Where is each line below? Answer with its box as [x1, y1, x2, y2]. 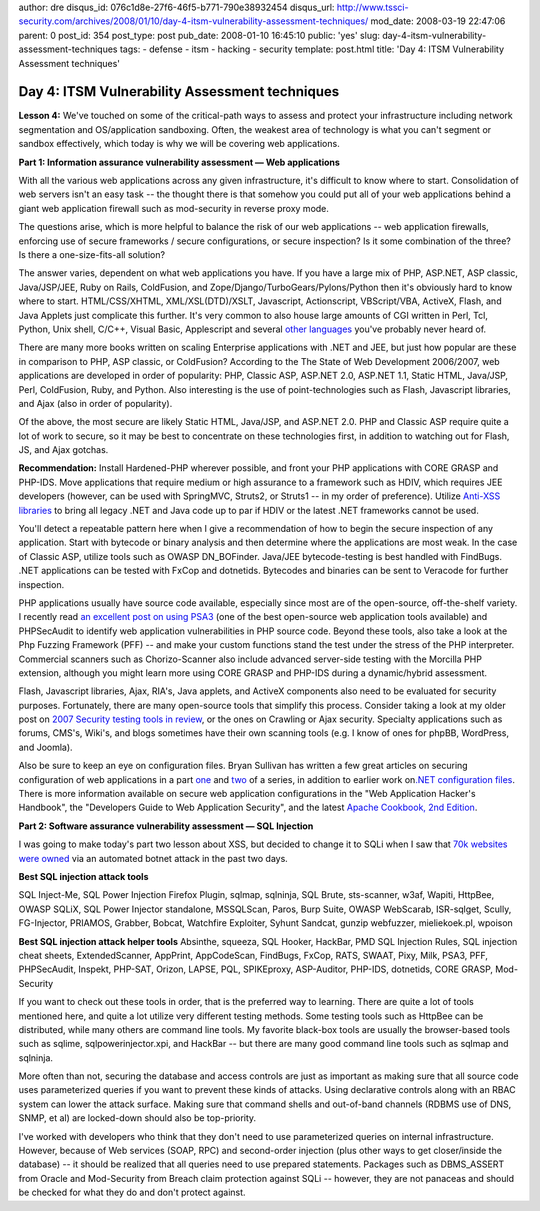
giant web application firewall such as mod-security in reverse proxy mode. [18, 202, 330, 214]
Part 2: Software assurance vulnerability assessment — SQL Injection [18, 820, 314, 832]
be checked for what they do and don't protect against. [18, 1186, 246, 1199]
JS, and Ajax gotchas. [18, 444, 109, 456]
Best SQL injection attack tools [18, 871, 149, 882]
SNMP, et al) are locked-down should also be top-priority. [18, 1112, 257, 1124]
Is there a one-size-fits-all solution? [18, 248, 165, 260]
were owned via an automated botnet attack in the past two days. [18, 852, 289, 864]
